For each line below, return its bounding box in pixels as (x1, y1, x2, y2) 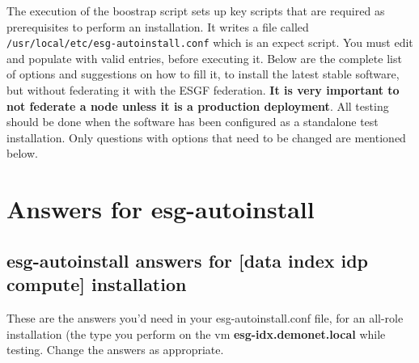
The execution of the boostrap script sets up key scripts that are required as (6, 2, 385, 19)
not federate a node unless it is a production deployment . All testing (6, 97, 389, 114)
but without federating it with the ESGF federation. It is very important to (6, 82, 400, 99)
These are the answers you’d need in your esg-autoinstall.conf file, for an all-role (6, 309, 404, 326)
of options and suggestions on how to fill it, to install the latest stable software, (6, 65, 400, 82)
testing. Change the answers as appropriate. (6, 341, 224, 358)
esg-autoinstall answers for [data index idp (6, 247, 369, 272)
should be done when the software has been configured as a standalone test (6, 113, 379, 130)
